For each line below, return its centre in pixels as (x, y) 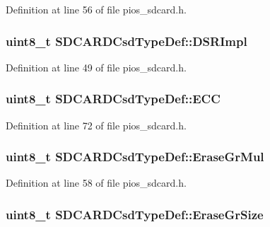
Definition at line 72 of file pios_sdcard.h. (96, 125)
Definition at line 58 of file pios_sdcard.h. (96, 183)
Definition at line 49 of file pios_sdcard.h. (96, 67)
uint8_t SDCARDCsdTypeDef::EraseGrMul (135, 157)
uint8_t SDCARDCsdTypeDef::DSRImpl (127, 41)
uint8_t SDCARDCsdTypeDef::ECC (113, 99)
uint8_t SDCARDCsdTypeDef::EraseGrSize (135, 214)
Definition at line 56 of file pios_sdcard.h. (96, 9)
